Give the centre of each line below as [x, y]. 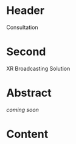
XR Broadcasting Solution [38, 68]
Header [25, 11]
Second [26, 52]
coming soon [23, 110]
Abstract [29, 93]
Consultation [22, 27]
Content [27, 134]
